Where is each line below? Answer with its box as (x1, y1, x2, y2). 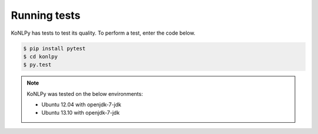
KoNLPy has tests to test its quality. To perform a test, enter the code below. (11, 29, 196, 36)
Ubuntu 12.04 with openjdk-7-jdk (41, 101, 122, 108)
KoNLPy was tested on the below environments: (26, 90, 144, 97)
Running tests (11, 9, 81, 22)
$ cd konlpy (23, 53, 58, 60)
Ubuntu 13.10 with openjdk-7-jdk (41, 109, 120, 116)
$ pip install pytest (23, 45, 86, 52)
